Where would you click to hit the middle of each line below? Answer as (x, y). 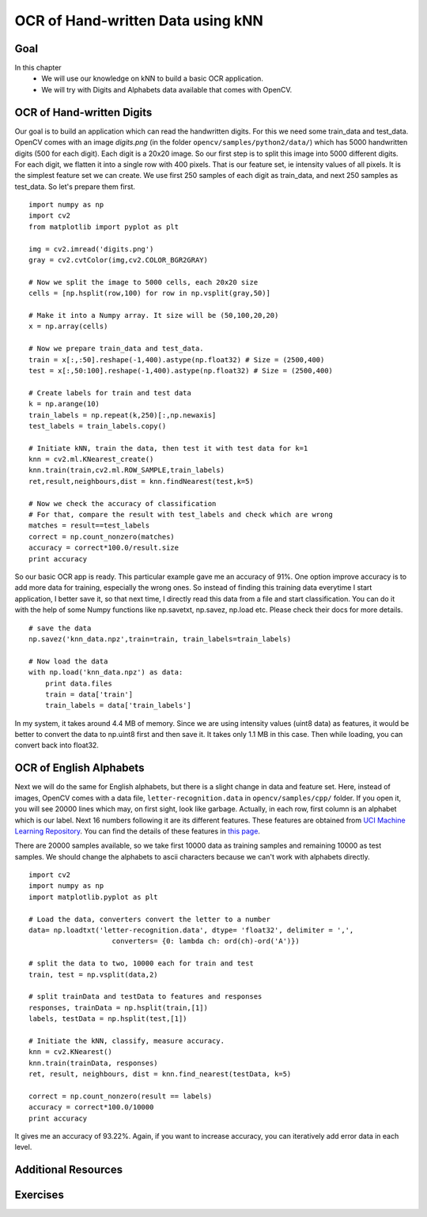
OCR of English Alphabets (79, 768)
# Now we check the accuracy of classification (123, 503)
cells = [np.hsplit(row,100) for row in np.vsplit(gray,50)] (149, 293)
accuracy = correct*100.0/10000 (91, 1107)
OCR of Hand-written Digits (83, 112)
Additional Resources (68, 1170)
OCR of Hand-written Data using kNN (139, 21)
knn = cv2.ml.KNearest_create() (91, 459)
